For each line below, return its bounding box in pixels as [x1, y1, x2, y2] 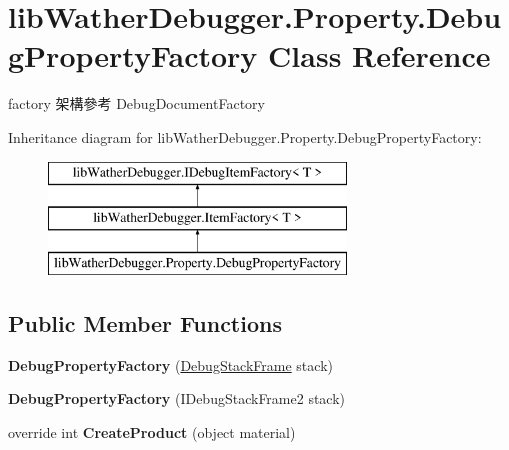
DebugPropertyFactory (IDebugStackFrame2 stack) [8, 388, 346, 409]
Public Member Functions [8, 307, 282, 338]
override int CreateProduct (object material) [8, 421, 296, 442]
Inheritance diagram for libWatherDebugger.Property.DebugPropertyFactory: [8, 126, 482, 147]
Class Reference [268, 35, 491, 76]
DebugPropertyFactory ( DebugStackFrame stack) [8, 354, 333, 375]
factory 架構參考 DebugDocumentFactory [8, 93, 265, 114]
